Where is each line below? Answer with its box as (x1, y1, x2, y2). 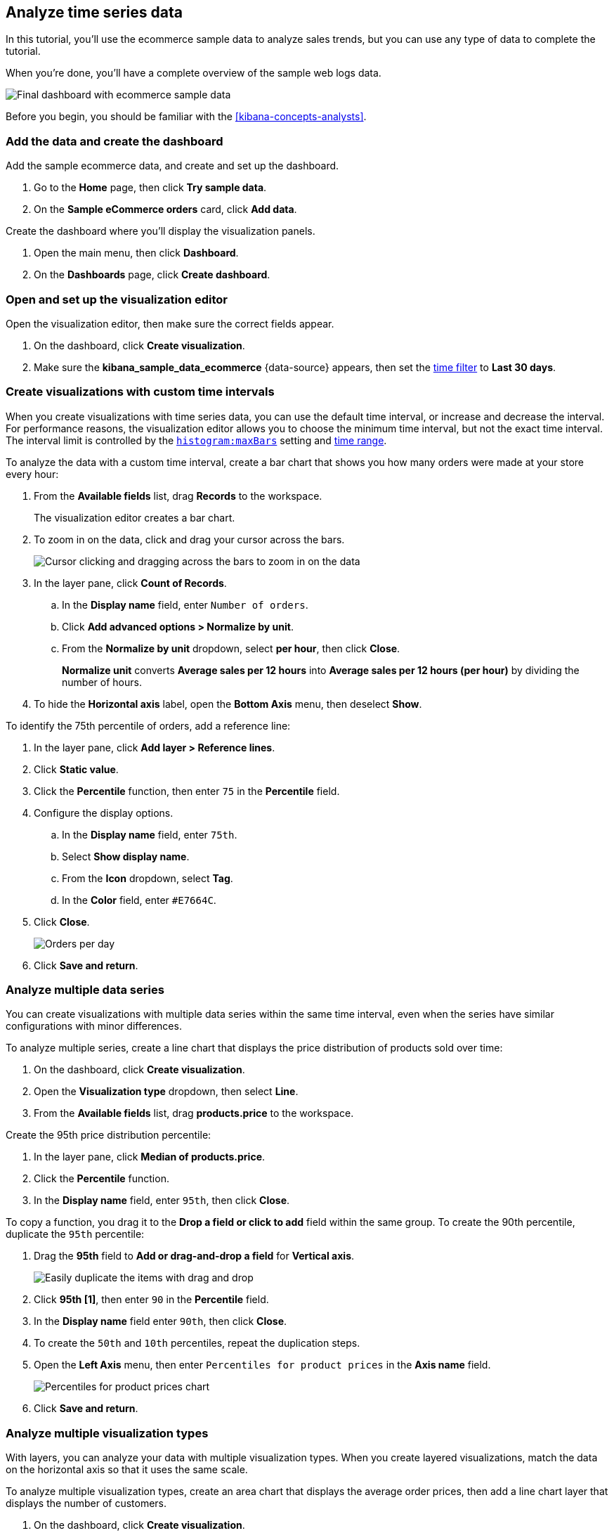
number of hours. (62, 675, 142, 688)
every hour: (6, 467, 59, 480)
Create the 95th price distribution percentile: (6, 1129, 211, 1141)
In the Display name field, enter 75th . (62, 828, 237, 841)
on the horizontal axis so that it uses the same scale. (6, 1463, 248, 1476)
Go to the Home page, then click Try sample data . (34, 181, 267, 194)
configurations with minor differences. (6, 1020, 182, 1033)
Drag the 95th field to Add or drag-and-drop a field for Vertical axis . (34, 1250, 355, 1262)
